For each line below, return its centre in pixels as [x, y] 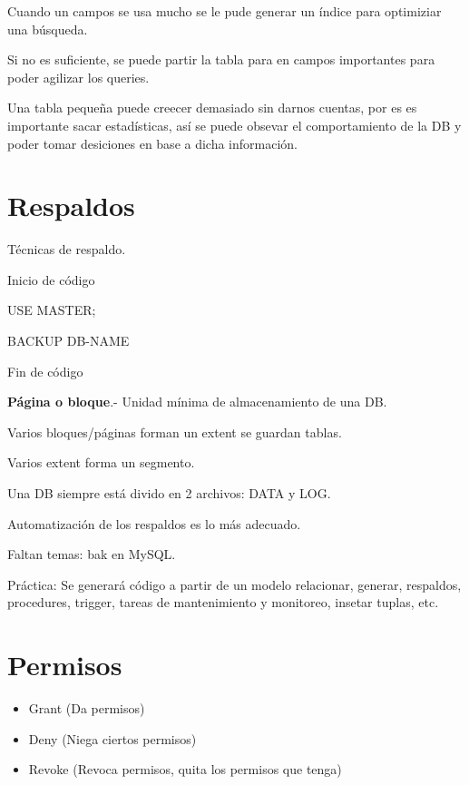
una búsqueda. [48, 29]
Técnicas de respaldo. [67, 249]
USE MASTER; [52, 310]
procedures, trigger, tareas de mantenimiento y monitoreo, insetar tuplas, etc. [223, 602]
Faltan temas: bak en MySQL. [92, 554]
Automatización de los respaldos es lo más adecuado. [154, 523]
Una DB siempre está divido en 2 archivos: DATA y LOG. [169, 493]
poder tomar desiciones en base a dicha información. [153, 143]
